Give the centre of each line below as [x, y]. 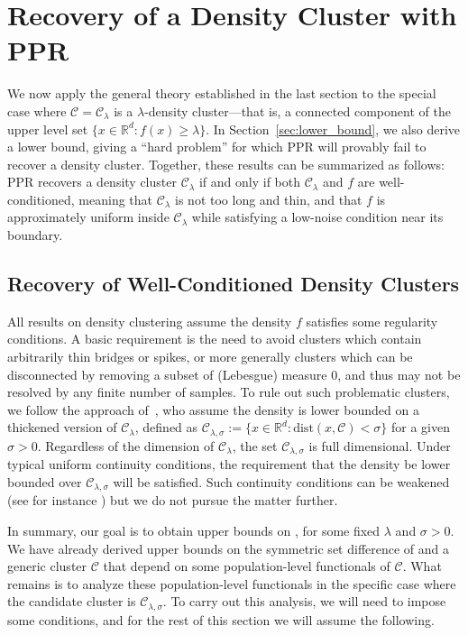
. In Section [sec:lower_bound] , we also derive [333, 129]
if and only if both [250, 182]
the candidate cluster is [72, 601]
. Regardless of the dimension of [126, 445]
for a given [421, 427]
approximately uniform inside [88, 217]
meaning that [116, 199]
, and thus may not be [399, 374]
